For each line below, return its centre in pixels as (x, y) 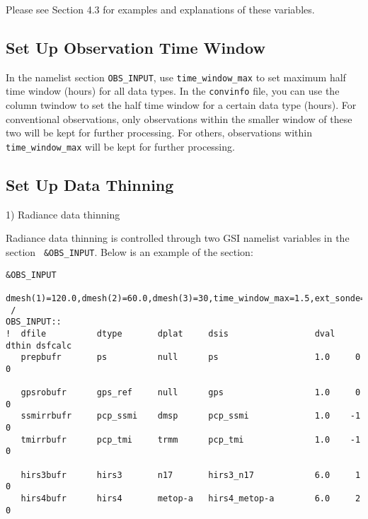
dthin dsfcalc (39, 345)
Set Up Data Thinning (90, 184)
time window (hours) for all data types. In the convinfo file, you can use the (173, 91)
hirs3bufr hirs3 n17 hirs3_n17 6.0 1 (191, 475)
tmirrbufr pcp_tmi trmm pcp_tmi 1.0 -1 (191, 439)
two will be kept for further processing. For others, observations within (159, 133)
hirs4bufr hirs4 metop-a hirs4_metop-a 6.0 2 (191, 499)
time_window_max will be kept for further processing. (120, 146)
